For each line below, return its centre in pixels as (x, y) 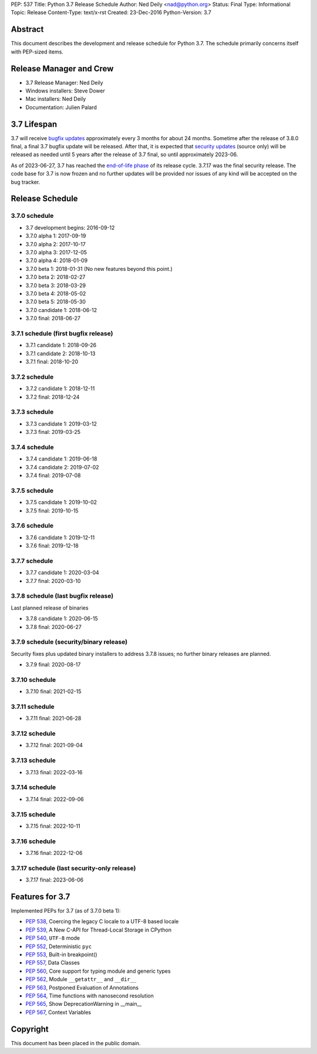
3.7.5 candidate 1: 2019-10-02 (61, 502)
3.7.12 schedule (33, 734)
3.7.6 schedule (32, 526)
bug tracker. (26, 182)
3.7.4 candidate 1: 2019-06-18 (61, 459)
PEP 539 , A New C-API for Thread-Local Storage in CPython (98, 930)
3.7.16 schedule (33, 841)
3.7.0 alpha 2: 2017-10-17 (56, 244)
